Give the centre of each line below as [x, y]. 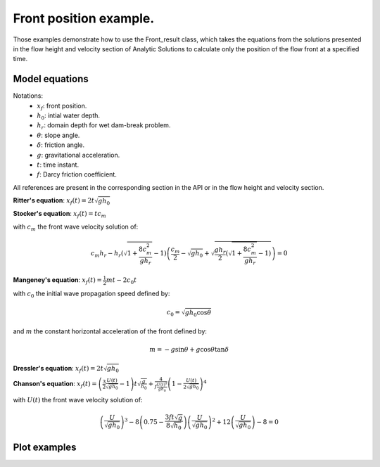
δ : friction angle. [61, 145]
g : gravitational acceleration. [78, 155]
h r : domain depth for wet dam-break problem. [104, 126]
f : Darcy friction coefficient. [77, 174]
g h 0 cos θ [198, 313]
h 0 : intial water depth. [69, 116]
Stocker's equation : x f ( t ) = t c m [60, 215]
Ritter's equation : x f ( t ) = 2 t [54, 201]
